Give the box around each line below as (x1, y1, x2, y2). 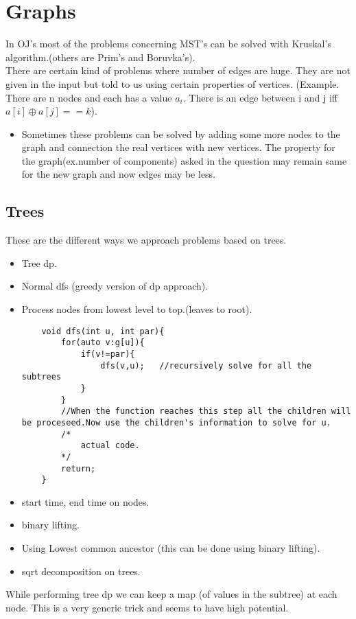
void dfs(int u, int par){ (41, 326, 165, 336)
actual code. (80, 441, 140, 451)
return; (61, 463, 96, 474)
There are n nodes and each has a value (5, 90, 172, 104)
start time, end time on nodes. (21, 494, 150, 509)
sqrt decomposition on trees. (21, 563, 141, 578)
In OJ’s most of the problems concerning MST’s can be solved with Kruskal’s (5, 36, 331, 51)
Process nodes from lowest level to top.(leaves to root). (21, 302, 252, 316)
